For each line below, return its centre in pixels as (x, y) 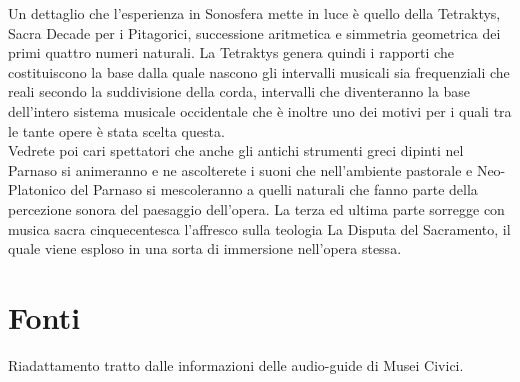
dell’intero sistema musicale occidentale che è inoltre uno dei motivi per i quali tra (260, 110)
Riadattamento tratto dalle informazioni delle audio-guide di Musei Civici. (236, 364)
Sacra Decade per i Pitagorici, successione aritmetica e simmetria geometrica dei (254, 32)
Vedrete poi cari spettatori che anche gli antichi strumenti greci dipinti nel (236, 150)
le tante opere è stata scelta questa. (116, 130)
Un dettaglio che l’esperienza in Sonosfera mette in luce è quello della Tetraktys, (254, 13)
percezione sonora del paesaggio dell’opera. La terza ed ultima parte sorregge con (256, 208)
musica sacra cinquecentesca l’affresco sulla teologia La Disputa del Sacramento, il (259, 228)
